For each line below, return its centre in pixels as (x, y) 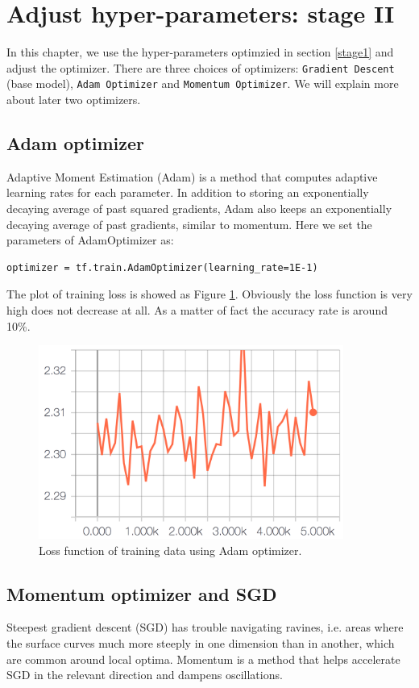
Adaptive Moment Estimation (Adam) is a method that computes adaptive (192, 176)
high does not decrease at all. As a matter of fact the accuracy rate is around (197, 309)
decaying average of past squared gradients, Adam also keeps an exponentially (199, 208)
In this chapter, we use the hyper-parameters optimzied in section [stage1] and (200, 52)
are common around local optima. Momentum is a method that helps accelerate (203, 659)
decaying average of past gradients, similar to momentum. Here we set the (189, 224)
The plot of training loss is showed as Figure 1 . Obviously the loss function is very (209, 294)
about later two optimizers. (74, 100)
